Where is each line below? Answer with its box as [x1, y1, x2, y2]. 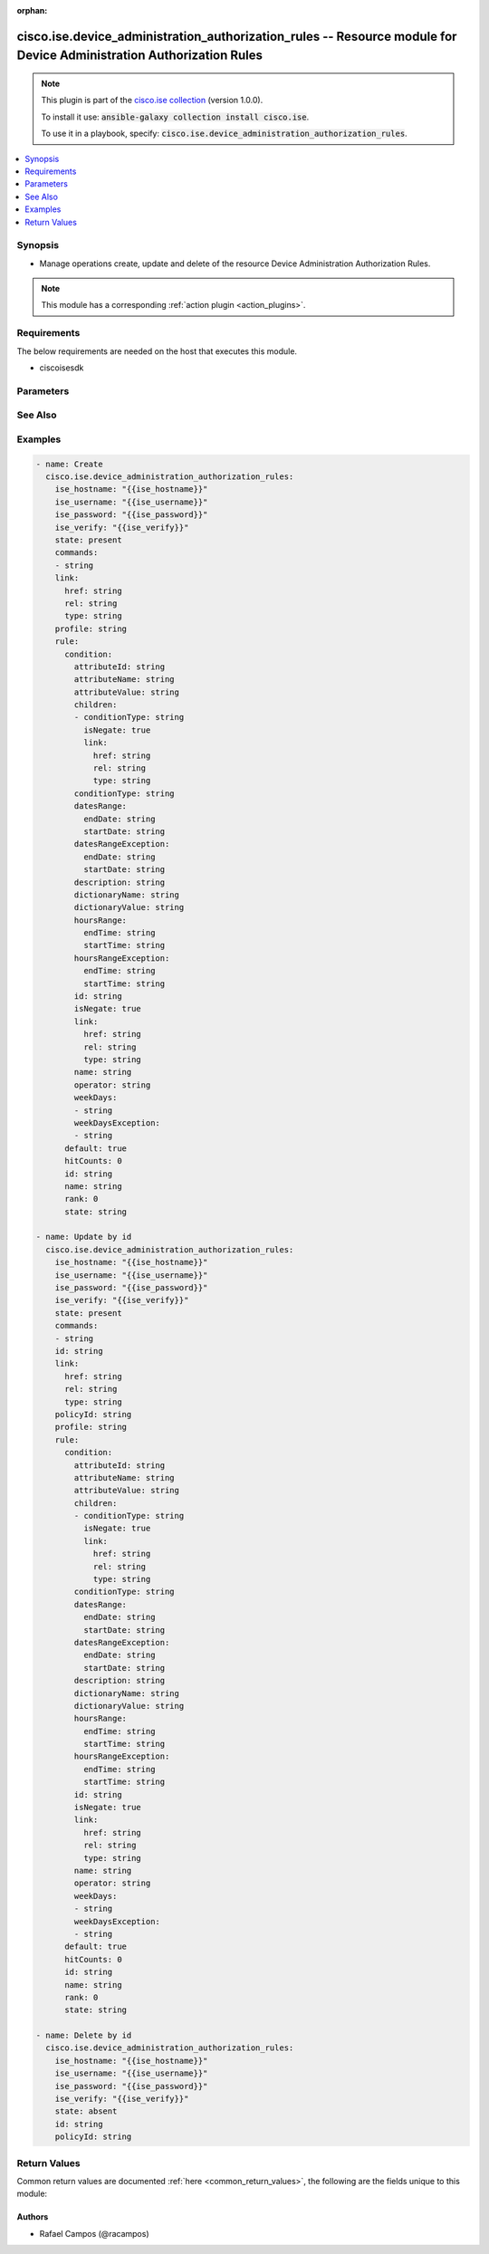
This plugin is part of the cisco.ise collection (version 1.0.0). [41, 95, 264, 106]
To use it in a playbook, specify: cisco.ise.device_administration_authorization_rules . [41, 128, 407, 139]
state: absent [54, 2106, 118, 2116]
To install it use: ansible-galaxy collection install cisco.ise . [41, 111, 310, 122]
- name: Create [35, 458, 103, 469]
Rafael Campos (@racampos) [39, 2228, 149, 2239]
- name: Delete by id [35, 2030, 132, 2041]
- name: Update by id [35, 1232, 132, 1242]
